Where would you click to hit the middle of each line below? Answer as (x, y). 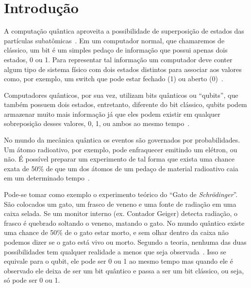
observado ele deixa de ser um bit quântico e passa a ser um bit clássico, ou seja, (124, 270)
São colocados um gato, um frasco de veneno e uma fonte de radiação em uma (120, 204)
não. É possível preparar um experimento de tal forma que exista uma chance (119, 159)
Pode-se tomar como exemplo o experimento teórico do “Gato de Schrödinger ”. (121, 194)
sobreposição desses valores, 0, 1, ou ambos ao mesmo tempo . (97, 123)
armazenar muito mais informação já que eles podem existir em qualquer (112, 114)
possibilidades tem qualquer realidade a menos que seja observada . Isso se (115, 251)
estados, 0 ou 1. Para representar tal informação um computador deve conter (118, 59)
